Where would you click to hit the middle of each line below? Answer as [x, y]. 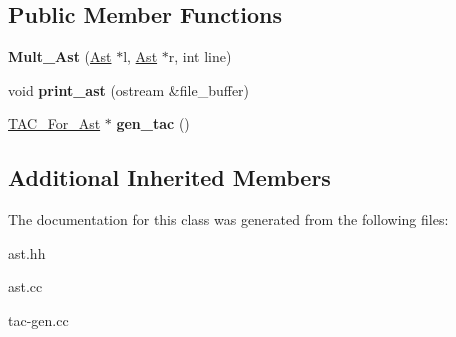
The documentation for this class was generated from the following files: [228, 219]
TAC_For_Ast [54, 123]
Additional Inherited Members [169, 177]
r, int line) [200, 56]
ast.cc [25, 286]
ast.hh [27, 252]
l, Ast [140, 56]
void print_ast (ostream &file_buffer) [129, 89]
